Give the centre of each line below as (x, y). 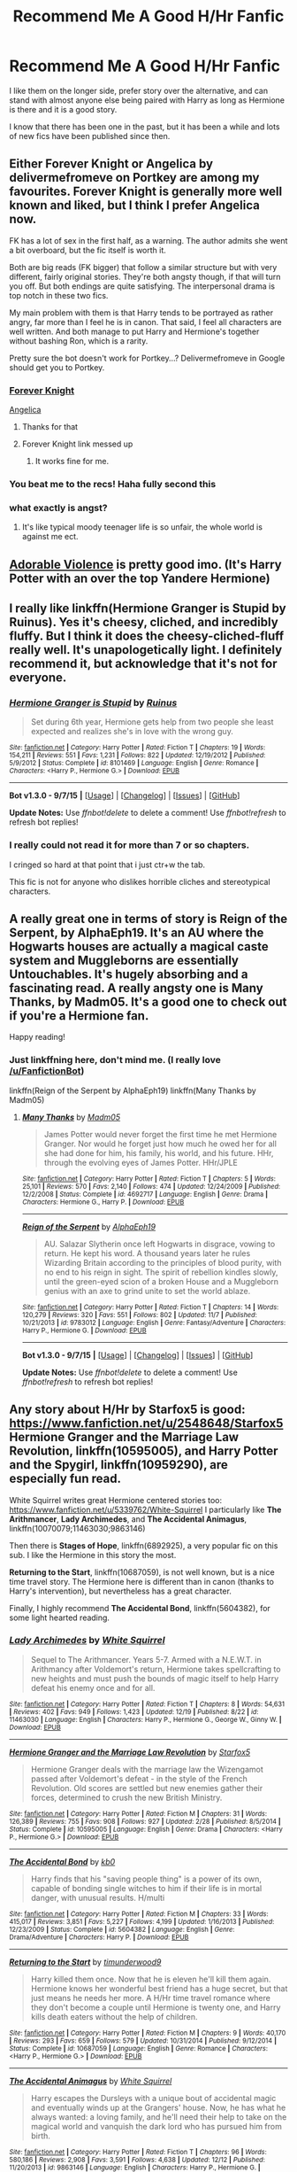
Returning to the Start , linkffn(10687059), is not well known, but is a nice (142, 1572)
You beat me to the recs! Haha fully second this (113, 484)
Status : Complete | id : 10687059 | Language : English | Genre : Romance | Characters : (138, 2048)
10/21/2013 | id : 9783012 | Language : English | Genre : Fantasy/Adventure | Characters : (154, 1323)
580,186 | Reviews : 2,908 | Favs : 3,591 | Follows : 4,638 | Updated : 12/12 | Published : (137, 2160)
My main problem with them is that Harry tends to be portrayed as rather (141, 313)
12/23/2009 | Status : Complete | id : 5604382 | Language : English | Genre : (122, 1929)
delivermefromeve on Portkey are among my (134, 178)
